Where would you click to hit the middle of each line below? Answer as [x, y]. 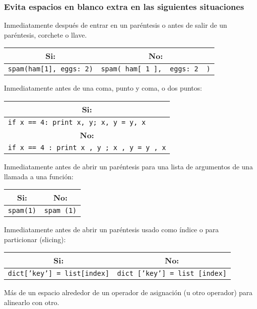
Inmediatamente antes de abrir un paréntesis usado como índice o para [111, 230]
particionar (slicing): [35, 239]
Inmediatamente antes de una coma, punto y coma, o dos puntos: [103, 88]
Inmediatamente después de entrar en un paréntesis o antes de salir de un [116, 25]
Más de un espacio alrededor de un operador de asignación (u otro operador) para [128, 292]
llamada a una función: [39, 176]
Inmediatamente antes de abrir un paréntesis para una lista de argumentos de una [128, 166]
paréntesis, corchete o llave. [46, 34]
